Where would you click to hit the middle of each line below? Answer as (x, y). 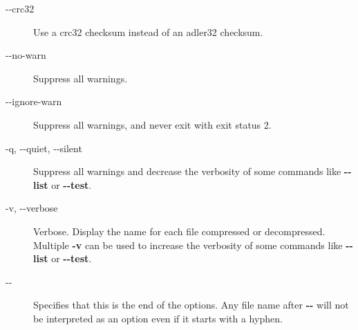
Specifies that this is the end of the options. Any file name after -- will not (191, 305)
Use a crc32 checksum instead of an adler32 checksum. (148, 31)
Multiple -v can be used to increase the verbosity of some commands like (188, 245)
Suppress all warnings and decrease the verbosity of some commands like (187, 171)
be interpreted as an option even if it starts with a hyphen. (158, 318)
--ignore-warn (34, 101)
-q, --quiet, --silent (44, 148)
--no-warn (26, 55)
